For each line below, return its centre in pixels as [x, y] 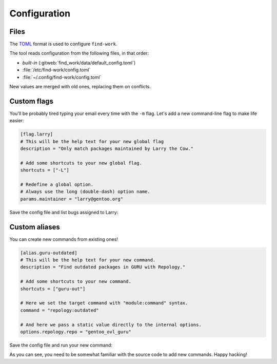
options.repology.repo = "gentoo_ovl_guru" [76, 332]
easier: [17, 121]
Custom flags [32, 101]
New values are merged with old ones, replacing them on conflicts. [80, 87]
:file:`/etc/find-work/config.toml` [56, 70]
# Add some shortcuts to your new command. [76, 282]
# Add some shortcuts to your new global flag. [81, 163]
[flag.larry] [37, 134]
